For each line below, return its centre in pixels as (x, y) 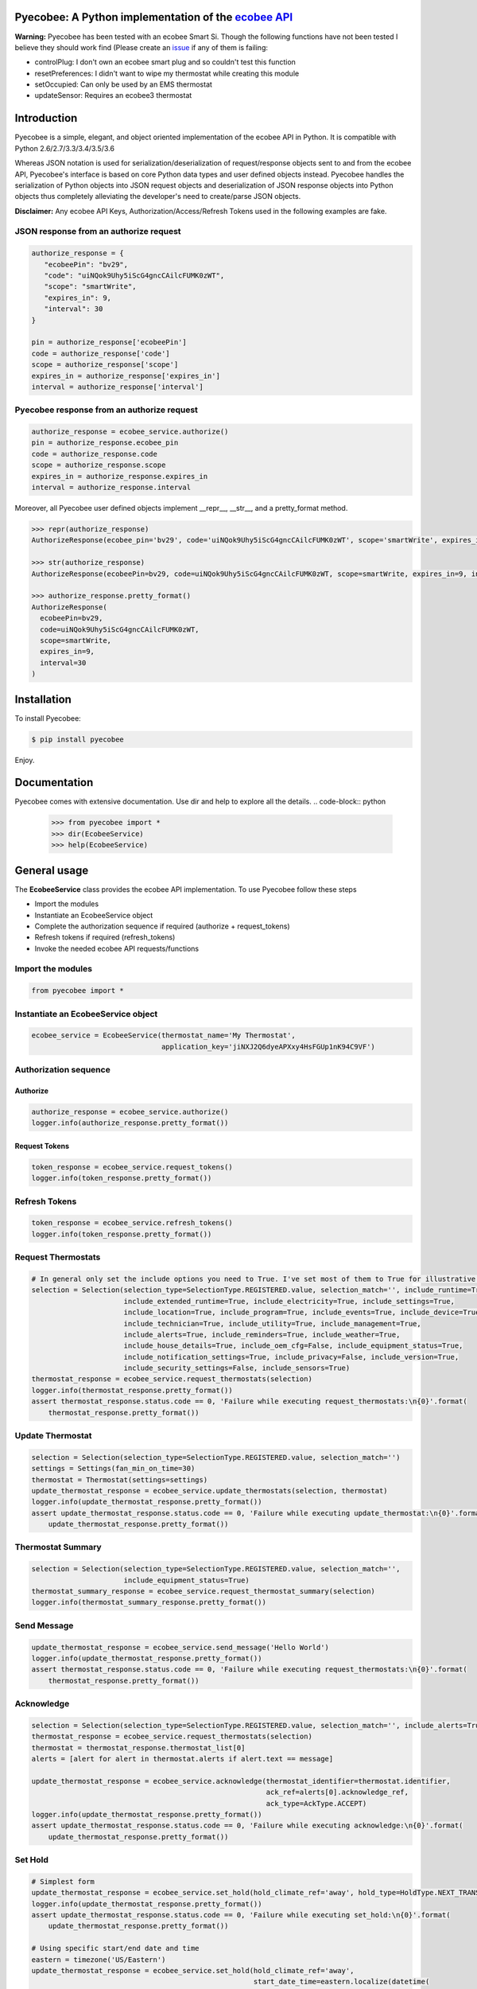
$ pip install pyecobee (78, 739)
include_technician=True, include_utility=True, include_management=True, (272, 1323)
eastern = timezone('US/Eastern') (99, 1960)
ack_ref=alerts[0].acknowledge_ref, (337, 1792)
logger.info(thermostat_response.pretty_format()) (132, 1390)
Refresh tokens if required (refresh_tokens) (105, 937)
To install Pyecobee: (48, 718)
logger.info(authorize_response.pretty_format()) (130, 1123)
